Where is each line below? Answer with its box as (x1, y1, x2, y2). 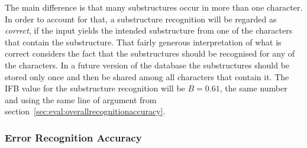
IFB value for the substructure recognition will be (5, 82, 185, 94)
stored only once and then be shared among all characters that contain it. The (5, 70, 289, 83)
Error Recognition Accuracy (5, 130, 142, 144)
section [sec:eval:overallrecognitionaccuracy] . (5, 105, 166, 117)
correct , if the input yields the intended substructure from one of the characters (5, 24, 293, 37)
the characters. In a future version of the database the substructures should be (5, 58, 290, 71)
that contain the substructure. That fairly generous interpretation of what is (5, 35, 282, 48)
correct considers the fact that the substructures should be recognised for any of (5, 47, 295, 60)
